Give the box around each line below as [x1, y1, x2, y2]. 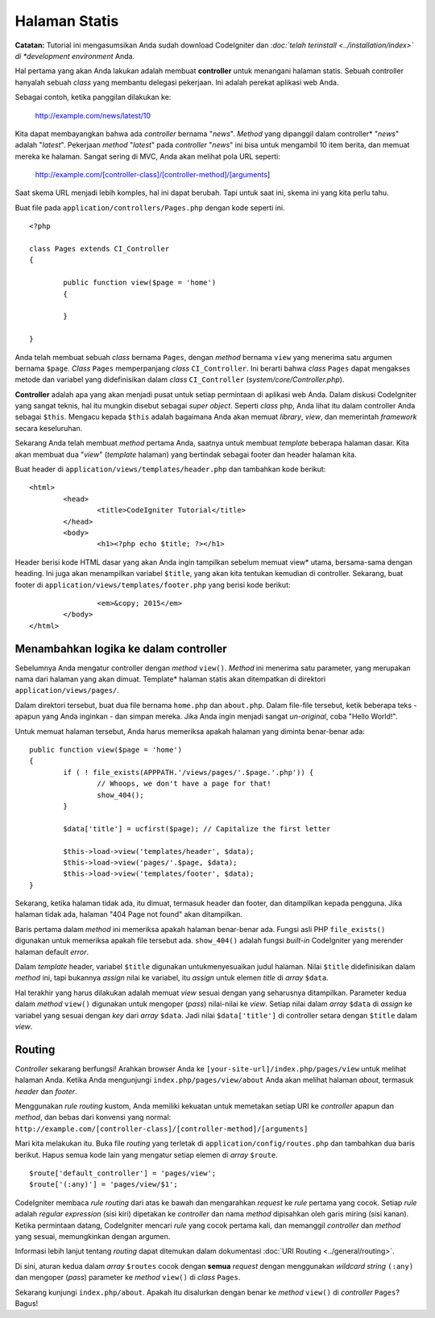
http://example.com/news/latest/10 [35, 110, 151, 120]
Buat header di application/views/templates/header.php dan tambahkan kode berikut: [14, 464, 326, 475]
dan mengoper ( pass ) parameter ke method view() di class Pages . [14, 1273, 241, 1283]
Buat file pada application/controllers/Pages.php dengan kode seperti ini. [14, 202, 285, 213]
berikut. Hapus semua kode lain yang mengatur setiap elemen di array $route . [14, 1150, 278, 1159]
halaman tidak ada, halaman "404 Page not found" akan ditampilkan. [14, 910, 243, 919]
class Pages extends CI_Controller [29, 244, 170, 254]
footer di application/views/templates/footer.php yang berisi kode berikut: [14, 580, 291, 590]
